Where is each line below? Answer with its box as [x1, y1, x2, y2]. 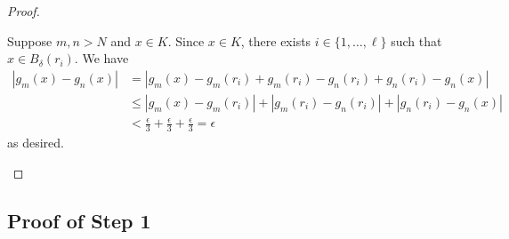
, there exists [240, 31, 311, 50]
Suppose [7, 31, 53, 50]
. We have [74, 49, 129, 68]
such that [391, 31, 442, 50]
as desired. [7, 133, 64, 152]
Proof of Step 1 [7, 206, 151, 234]
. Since [167, 31, 205, 50]
